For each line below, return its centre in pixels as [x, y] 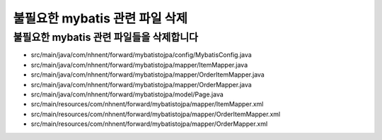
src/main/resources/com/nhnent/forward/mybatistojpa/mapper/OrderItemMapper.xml [156, 114]
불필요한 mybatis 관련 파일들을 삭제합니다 [105, 37]
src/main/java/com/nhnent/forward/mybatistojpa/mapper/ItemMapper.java [139, 65]
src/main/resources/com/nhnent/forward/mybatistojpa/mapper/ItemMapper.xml [147, 104]
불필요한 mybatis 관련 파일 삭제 [100, 18]
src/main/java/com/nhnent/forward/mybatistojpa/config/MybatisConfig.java [141, 55]
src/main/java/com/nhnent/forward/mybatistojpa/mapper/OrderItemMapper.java [147, 75]
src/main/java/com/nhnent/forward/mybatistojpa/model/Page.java [127, 94]
